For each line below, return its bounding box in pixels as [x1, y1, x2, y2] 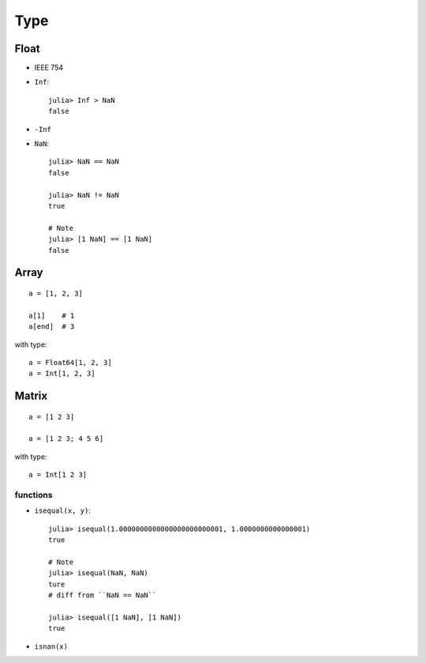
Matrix [14, 390, 47, 403]
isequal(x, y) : [34, 506, 91, 515]
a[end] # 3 [28, 322, 75, 331]
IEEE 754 [34, 63, 64, 73]
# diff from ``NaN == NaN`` [48, 591, 157, 600]
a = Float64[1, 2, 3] [28, 358, 112, 367]
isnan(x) [34, 642, 69, 651]
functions [14, 490, 53, 501]
